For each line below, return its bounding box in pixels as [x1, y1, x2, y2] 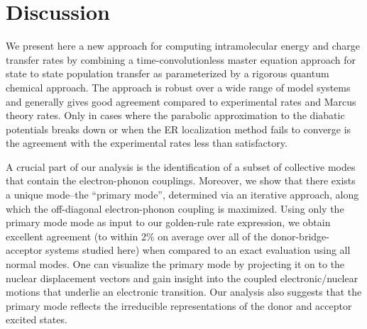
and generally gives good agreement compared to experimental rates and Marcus [6, 94, 356, 108]
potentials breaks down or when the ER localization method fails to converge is [6, 121, 351, 136]
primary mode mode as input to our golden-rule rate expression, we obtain [6, 215, 331, 230]
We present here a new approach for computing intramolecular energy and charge [6, 38, 360, 53]
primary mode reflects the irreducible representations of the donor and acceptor [6, 298, 352, 313]
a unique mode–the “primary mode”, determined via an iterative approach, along [6, 187, 359, 202]
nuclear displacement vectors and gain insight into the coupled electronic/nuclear [6, 270, 358, 285]
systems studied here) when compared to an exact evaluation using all [45, 242, 351, 257]
